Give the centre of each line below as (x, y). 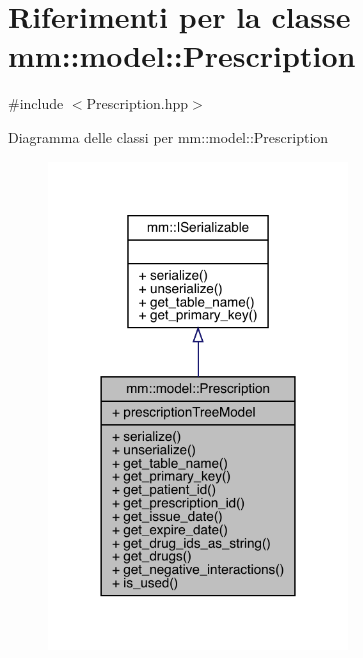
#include (36, 103)
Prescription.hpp (137, 103)
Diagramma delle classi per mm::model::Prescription (168, 136)
